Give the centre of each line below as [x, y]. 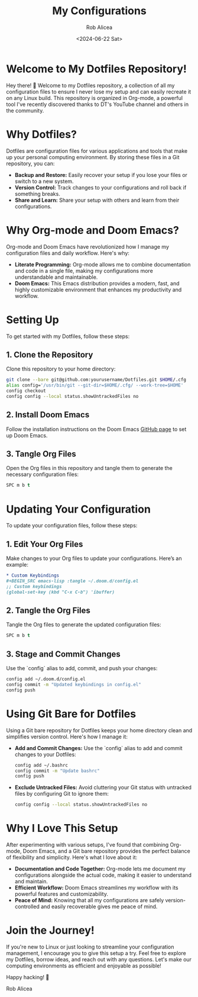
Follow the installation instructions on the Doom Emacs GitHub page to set [96, 429]
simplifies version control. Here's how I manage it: [67, 737]
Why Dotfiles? [41, 134]
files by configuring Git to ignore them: [62, 794]
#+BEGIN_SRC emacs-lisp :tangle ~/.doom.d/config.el [72, 581]
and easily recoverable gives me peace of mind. [99, 906]
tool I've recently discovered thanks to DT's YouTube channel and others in [98, 104]
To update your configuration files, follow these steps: [72, 526]
